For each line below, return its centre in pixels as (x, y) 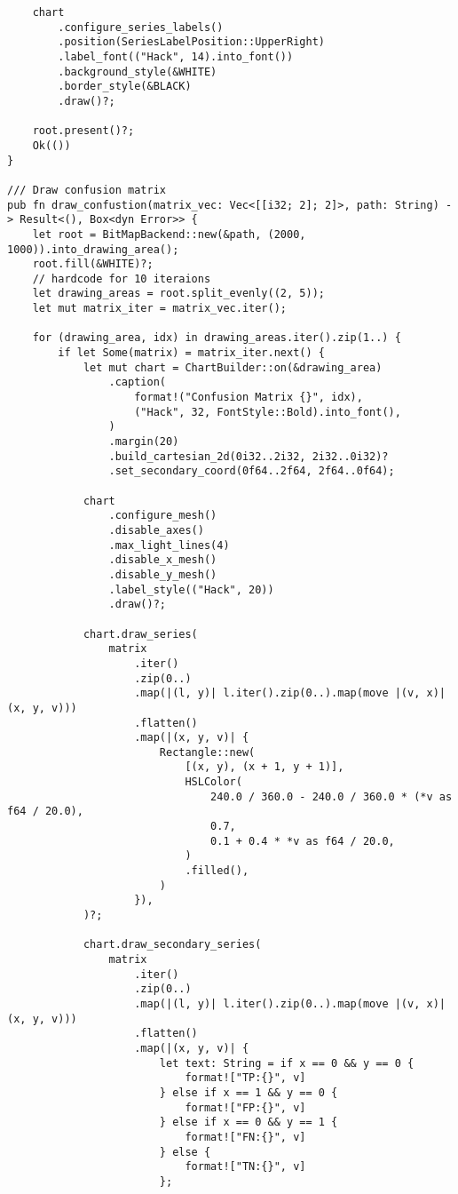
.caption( (137, 382)
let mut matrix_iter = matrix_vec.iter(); (159, 309)
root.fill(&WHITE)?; (93, 264)
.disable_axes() (156, 530)
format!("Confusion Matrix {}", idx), (249, 398)
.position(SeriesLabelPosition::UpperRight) (191, 42)
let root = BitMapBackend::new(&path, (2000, (169, 234)
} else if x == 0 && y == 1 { (249, 1122)
